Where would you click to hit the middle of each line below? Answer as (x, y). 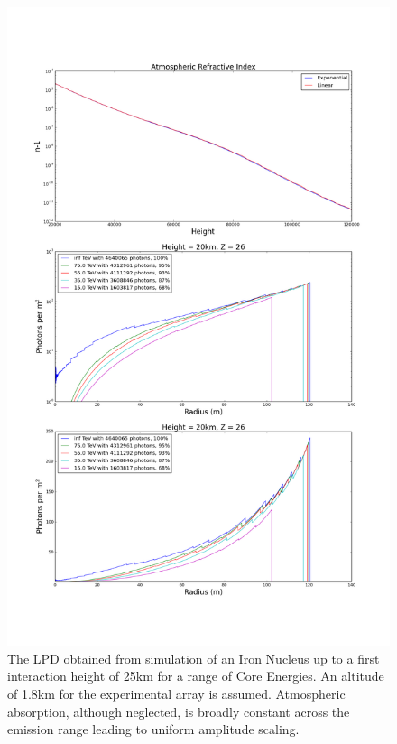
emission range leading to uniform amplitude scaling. (153, 729)
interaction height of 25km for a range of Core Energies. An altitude (196, 676)
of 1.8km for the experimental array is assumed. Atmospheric (176, 693)
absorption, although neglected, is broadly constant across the (179, 711)
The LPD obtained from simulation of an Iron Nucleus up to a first (194, 658)
